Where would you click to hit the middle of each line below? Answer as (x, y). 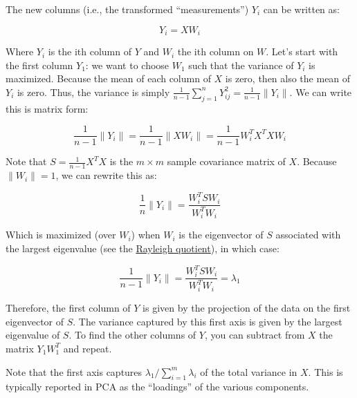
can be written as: (301, 9)
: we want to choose (127, 65)
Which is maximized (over (61, 235)
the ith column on (216, 51)
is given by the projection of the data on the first (247, 308)
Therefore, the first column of (68, 308)
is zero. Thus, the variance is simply (93, 92)
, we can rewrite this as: (106, 175)
